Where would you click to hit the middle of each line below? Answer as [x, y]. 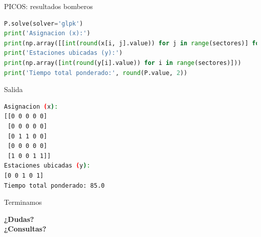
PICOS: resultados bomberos [49, 6]
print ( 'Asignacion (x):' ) [47, 33]
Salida [14, 89]
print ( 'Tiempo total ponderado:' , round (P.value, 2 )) [96, 73]
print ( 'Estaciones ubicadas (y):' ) [63, 53]
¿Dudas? [19, 219]
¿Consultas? [25, 229]
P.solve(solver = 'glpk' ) [44, 23]
